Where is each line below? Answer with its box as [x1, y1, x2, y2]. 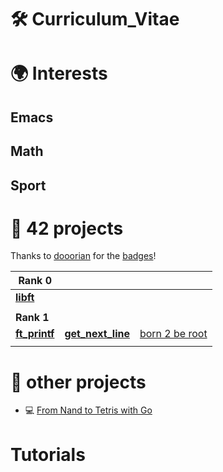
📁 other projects [10, 371, 147, 393]
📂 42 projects [10, 217, 124, 240]
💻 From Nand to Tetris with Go [24, 404, 153, 416]
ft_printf [15, 327, 55, 341]
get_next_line [64, 327, 130, 341]
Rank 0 [18, 274, 53, 288]
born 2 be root [139, 327, 208, 341]
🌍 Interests [10, 62, 108, 85]
